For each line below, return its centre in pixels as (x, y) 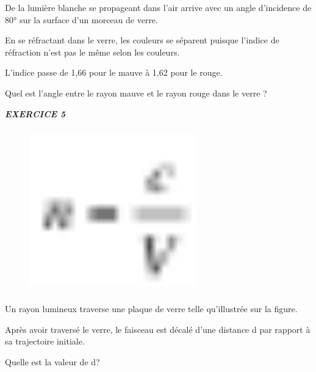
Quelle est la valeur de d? (52, 361)
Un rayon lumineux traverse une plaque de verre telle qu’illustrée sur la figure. (151, 309)
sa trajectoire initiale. (45, 341)
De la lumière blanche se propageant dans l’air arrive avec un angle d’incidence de (158, 7)
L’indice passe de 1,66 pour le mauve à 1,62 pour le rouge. (114, 72)
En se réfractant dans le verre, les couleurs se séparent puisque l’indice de (142, 40)
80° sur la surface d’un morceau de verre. (81, 19)
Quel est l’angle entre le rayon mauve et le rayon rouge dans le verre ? (136, 93)
